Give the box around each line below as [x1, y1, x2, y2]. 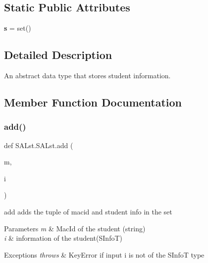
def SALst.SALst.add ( [4, 140, 73, 150]
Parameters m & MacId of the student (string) [4, 223, 146, 233]
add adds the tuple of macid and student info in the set [4, 206, 172, 216]
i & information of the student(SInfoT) [4, 233, 122, 243]
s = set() [4, 23, 31, 33]
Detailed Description [4, 47, 112, 62]
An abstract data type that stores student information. [4, 70, 171, 80]
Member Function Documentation [4, 94, 182, 109]
